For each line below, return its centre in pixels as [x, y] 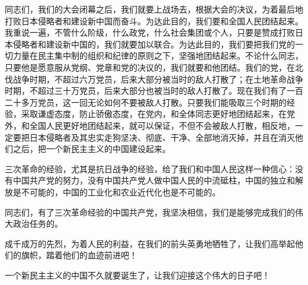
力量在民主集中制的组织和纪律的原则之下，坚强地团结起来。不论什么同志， [158, 56]
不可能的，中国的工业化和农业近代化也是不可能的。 [121, 191]
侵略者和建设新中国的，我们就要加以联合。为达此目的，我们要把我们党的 [154, 44]
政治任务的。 [38, 224]
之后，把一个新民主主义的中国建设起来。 [92, 149]
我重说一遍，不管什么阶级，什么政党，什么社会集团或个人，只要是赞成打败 [150, 32]
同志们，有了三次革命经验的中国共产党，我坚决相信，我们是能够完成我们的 [150, 212]
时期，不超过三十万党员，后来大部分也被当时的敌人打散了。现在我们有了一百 [154, 91]
